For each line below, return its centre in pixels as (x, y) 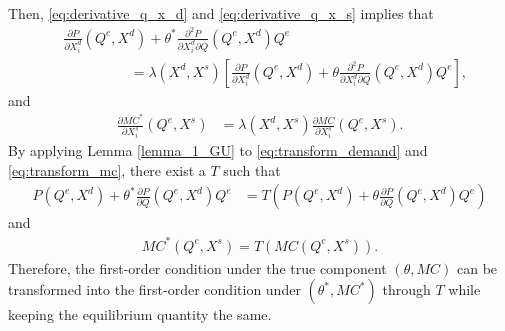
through (406, 289)
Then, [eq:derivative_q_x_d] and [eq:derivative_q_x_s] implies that (221, 13)
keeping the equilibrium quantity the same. (140, 314)
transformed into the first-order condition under (154, 289)
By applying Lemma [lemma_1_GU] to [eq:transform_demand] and (218, 150)
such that (252, 169)
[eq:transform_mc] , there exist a (107, 169)
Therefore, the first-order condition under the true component (197, 267)
